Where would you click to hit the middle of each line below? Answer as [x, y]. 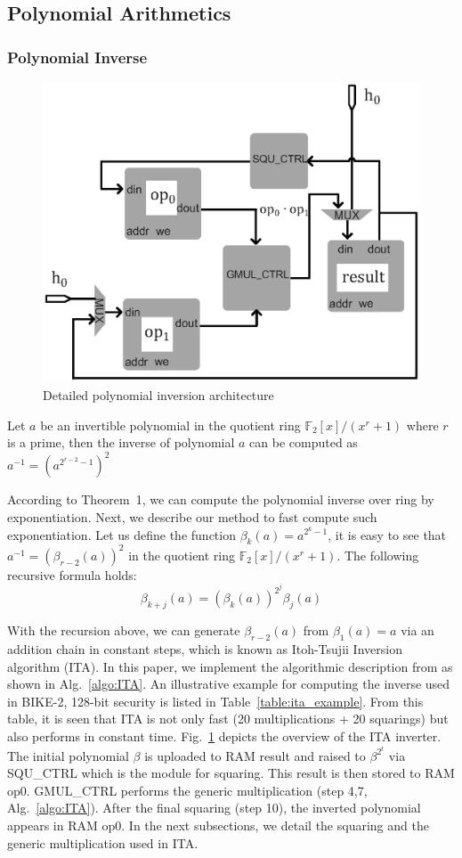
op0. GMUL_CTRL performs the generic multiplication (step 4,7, [187, 790]
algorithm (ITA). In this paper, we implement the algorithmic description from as [230, 666]
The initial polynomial [68, 755]
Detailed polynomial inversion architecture [158, 395]
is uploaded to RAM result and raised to [255, 755]
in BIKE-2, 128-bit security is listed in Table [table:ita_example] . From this [215, 701]
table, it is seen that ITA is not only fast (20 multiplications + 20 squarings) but [228, 719]
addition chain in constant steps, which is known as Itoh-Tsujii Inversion [205, 649]
